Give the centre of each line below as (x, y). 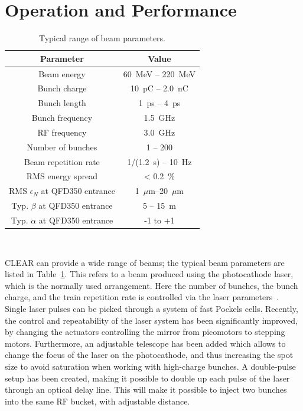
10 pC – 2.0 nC (159, 88)
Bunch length (62, 103)
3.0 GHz (159, 132)
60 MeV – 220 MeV (159, 73)
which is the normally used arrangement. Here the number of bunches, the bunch (151, 285)
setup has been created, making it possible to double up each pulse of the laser (147, 378)
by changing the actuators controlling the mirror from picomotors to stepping (145, 332)
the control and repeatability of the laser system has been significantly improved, (151, 320)
